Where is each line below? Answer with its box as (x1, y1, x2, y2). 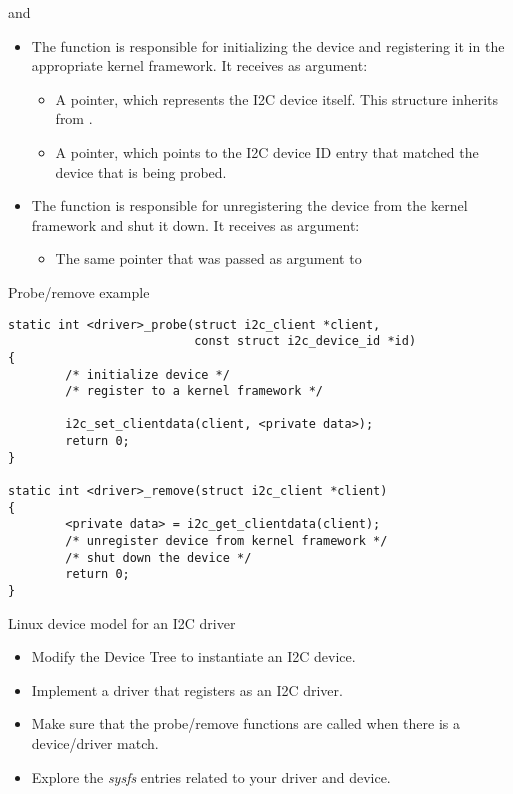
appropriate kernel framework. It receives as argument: (31, 55, 368, 76)
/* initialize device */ (65, 367, 230, 382)
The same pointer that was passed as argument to (55, 248, 362, 269)
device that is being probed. (55, 161, 227, 182)
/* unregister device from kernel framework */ (65, 534, 388, 549)
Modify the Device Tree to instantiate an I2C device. (31, 646, 356, 667)
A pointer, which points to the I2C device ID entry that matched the (55, 141, 479, 162)
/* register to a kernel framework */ (65, 384, 323, 399)
